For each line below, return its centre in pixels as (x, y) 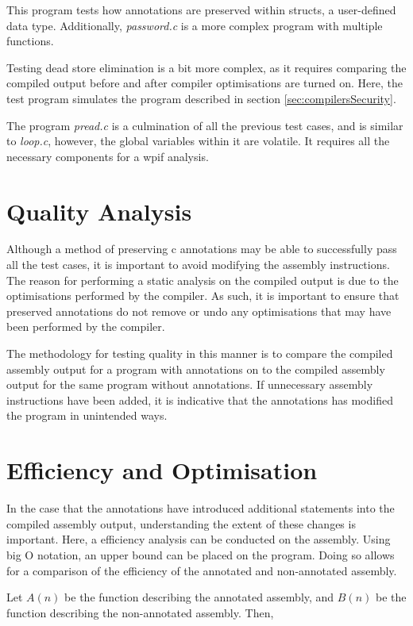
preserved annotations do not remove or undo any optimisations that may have (199, 311)
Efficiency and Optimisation (162, 470)
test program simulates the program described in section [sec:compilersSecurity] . (201, 98)
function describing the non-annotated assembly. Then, (140, 612)
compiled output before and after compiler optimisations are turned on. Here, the (205, 83)
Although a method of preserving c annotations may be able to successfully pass (202, 249)
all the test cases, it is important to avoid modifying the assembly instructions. (198, 265)
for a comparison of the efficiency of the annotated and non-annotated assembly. (202, 570)
